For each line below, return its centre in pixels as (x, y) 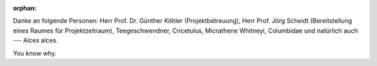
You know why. (35, 53)
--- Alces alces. (36, 40)
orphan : (25, 8)
